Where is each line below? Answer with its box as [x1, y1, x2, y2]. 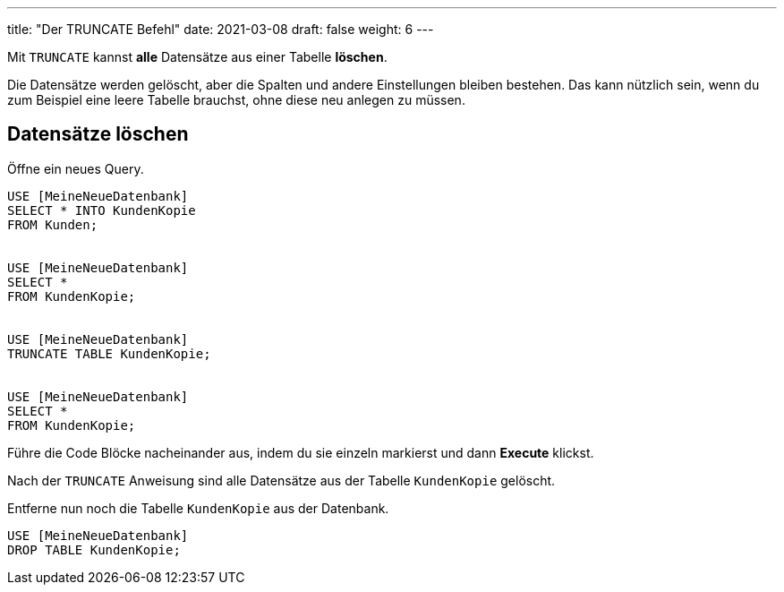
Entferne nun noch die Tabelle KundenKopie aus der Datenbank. [7, 500, 389, 516]
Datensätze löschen [7, 123, 189, 146]
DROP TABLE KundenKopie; [7, 542, 181, 557]
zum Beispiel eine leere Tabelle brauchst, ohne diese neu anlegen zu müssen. [7, 92, 465, 107]
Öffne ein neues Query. [7, 160, 144, 176]
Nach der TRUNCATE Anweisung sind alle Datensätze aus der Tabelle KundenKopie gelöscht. [7, 472, 556, 488]
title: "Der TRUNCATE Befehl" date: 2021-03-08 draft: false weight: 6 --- [7, 21, 434, 37]
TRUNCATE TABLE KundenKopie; [7, 346, 211, 361]
